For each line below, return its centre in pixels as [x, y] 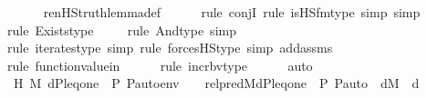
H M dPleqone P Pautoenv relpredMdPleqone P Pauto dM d [216, 83]
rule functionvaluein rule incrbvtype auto [160, 65]
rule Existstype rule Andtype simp [122, 29]
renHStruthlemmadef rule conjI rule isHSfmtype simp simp [232, 12]
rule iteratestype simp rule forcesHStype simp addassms [170, 48]
